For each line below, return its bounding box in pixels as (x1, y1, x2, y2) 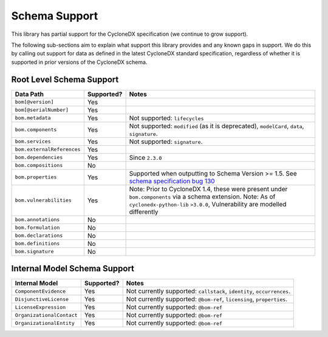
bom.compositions (15, 162, 63, 169)
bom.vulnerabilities (15, 197, 72, 203)
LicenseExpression (15, 304, 66, 310)
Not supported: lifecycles (129, 114, 204, 122)
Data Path (15, 90, 44, 98)
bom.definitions (15, 240, 60, 247)
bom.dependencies (15, 154, 63, 161)
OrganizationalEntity (15, 319, 75, 326)
